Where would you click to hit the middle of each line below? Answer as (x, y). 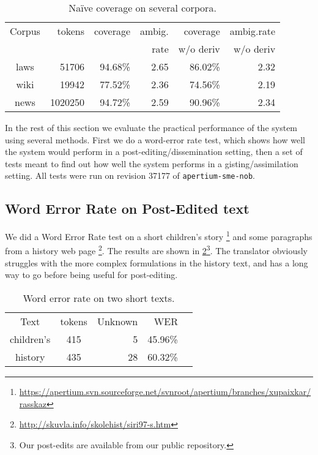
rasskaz (33, 403)
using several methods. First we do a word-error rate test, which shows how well (155, 139)
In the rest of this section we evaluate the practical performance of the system (151, 127)
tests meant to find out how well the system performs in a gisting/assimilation (152, 163)
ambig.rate (253, 31)
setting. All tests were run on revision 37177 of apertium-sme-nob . (130, 175)
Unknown (117, 321)
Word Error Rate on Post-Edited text (127, 209)
